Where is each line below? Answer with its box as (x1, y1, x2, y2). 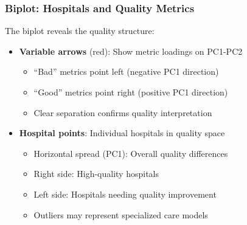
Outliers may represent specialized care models (33, 208, 208, 221)
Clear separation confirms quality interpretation (33, 106, 212, 119)
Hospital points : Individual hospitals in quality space (19, 126, 225, 139)
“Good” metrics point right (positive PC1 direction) (33, 86, 228, 98)
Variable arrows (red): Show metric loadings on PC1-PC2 (19, 44, 243, 57)
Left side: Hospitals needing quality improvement (33, 187, 217, 200)
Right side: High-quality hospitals (33, 167, 159, 180)
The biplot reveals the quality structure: (5, 24, 155, 37)
